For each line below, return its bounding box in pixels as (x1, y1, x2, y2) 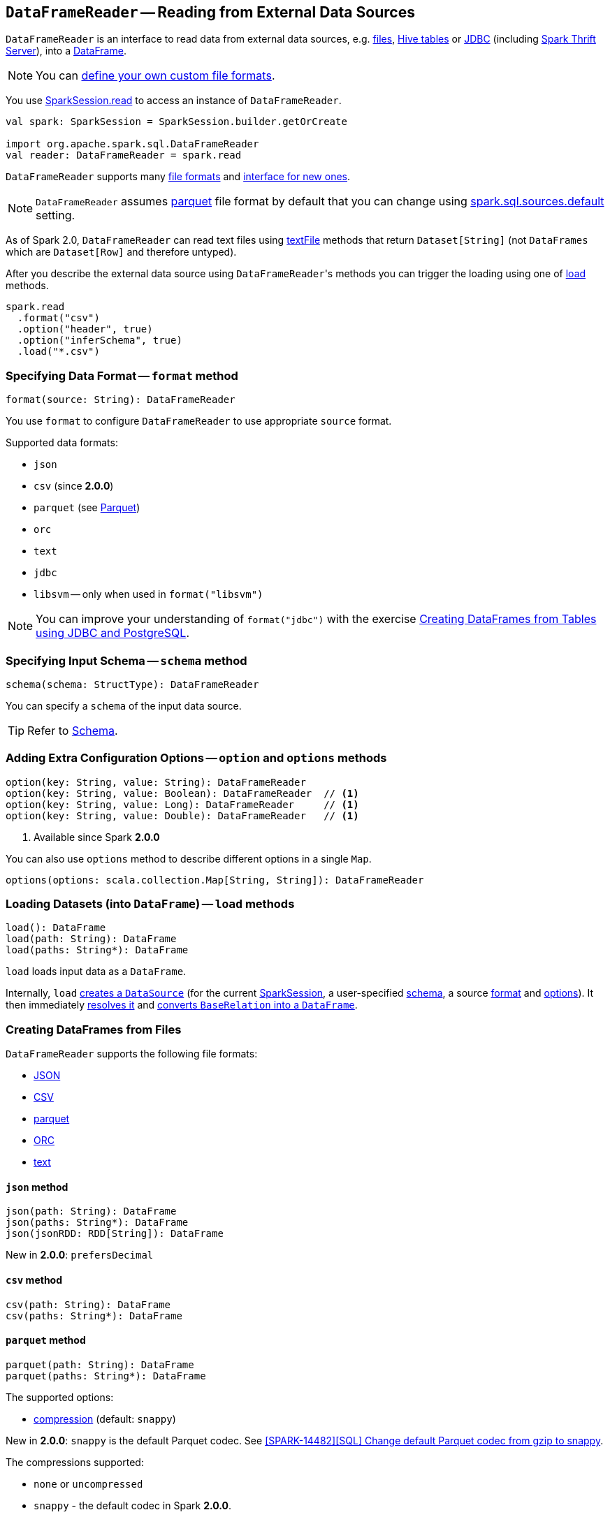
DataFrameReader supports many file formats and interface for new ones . (6, 170, 351, 183)
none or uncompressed (34, 1477, 143, 1490)
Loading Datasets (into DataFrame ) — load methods (6, 897, 295, 911)
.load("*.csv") (17, 346, 100, 358)
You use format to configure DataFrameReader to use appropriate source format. (6, 415, 392, 427)
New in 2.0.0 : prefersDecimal (6, 1249, 154, 1261)
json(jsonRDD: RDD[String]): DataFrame (6, 1228, 224, 1240)
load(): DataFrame (6, 922, 106, 934)
